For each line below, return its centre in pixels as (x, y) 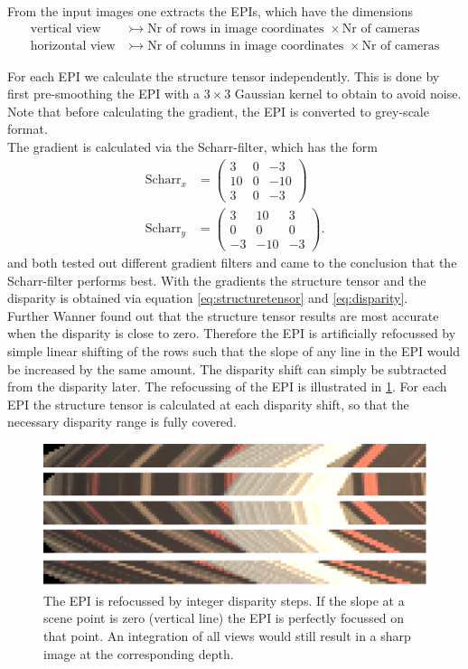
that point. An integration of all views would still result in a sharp (227, 635)
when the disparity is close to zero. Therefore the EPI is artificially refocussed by (232, 333)
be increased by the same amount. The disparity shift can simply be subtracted (227, 368)
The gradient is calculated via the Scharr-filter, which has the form (192, 147)
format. (28, 129)
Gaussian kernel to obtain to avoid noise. (348, 94)
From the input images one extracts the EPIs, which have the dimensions (211, 11)
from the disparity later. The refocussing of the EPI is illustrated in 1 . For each (227, 386)
